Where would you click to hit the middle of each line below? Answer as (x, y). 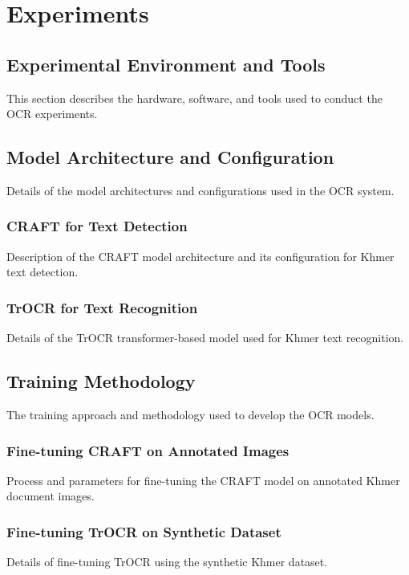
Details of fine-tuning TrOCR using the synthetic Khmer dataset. (167, 562)
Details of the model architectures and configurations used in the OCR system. (200, 190)
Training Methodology (101, 381)
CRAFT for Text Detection (97, 226)
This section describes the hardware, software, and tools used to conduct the (194, 98)
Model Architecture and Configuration (170, 157)
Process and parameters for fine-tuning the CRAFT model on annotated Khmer (203, 480)
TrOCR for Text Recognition (102, 307)
